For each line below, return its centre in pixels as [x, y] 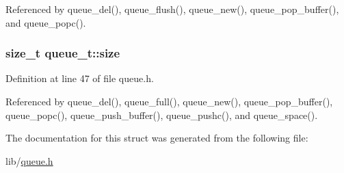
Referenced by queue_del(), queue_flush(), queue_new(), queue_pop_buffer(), [172, 9]
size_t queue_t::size [63, 53]
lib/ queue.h [29, 160]
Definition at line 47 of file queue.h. [80, 78]
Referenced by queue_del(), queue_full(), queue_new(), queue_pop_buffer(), [169, 101]
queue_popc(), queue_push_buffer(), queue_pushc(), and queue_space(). [162, 115]
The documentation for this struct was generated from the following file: [157, 138]
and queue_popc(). [46, 22]
